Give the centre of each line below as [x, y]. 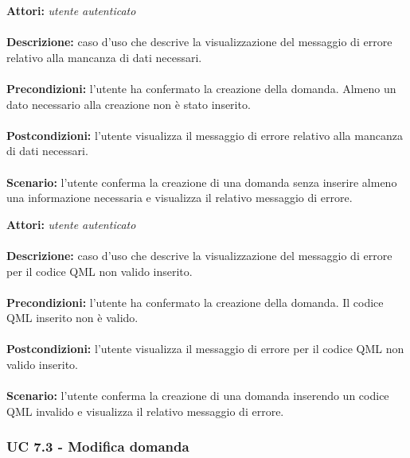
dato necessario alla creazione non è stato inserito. [129, 104]
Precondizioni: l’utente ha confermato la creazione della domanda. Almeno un [201, 88]
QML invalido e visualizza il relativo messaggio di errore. [145, 411]
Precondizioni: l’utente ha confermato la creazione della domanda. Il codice [195, 302]
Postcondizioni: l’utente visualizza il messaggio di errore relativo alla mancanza [205, 135]
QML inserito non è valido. [72, 318]
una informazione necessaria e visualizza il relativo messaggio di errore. [180, 198]
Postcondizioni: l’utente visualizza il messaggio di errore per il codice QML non [205, 349]
